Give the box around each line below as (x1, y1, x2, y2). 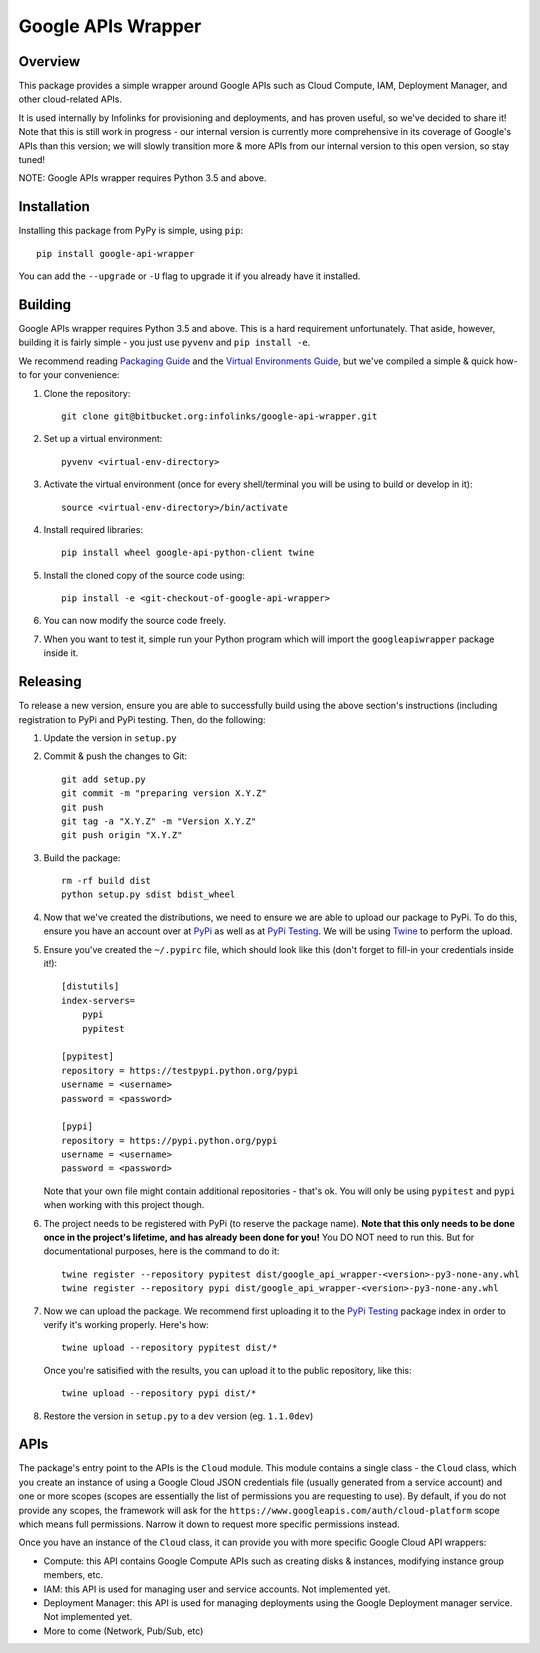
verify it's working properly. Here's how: (43, 1319, 209, 1330)
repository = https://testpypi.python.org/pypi (61, 1065, 299, 1076)
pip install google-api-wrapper (36, 248, 195, 259)
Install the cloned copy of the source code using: (43, 569, 245, 581)
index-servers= (61, 995, 136, 1006)
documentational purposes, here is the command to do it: (43, 1245, 280, 1257)
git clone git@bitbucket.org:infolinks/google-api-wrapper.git (61, 410, 378, 422)
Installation (18, 198, 90, 215)
